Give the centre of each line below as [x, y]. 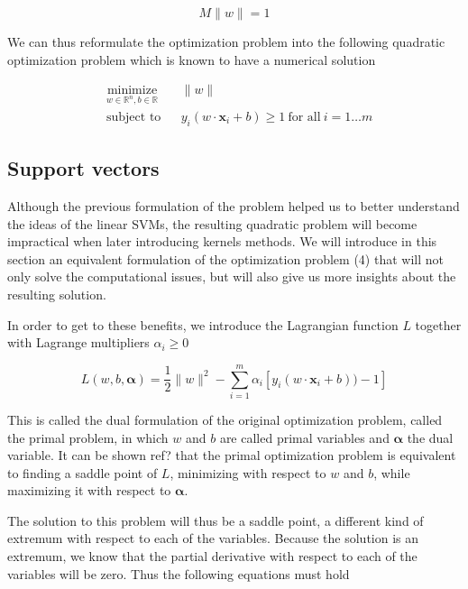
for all [304, 118]
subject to [133, 118]
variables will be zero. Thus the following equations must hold [179, 573]
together [438, 324]
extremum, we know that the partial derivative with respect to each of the [212, 556]
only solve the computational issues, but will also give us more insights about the [232, 276]
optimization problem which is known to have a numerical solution [192, 59]
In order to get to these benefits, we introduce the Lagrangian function [203, 324]
